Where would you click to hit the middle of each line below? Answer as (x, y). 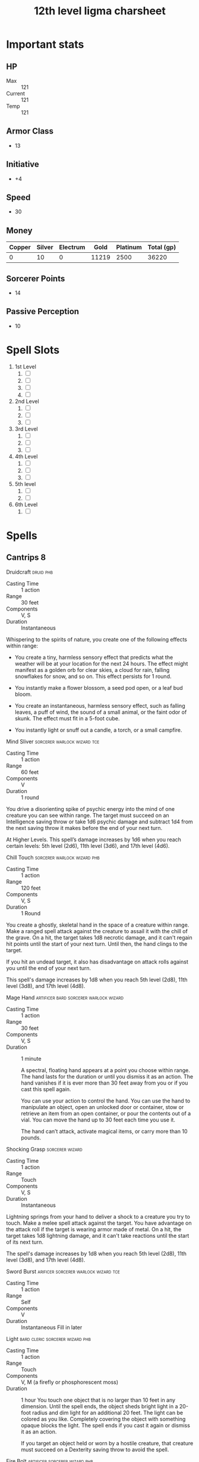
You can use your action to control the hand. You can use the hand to (106, 1101)
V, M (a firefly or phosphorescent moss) (70, 1382)
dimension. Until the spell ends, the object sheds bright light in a (99, 1406)
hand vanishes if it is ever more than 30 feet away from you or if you (105, 1083)
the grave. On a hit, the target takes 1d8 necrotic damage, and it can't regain (99, 937)
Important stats (45, 44)
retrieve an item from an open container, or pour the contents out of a (106, 1113)
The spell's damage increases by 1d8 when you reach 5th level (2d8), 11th (97, 1253)
